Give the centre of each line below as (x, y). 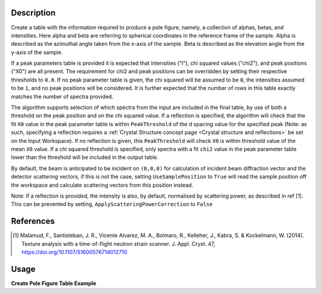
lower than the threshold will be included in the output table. (85, 157)
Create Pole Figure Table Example (54, 283)
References (33, 221)
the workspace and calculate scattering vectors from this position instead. (102, 185)
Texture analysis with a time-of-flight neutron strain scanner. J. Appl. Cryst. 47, (119, 243)
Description (33, 13)
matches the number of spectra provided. (62, 96)
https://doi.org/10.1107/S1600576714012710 (75, 252)
